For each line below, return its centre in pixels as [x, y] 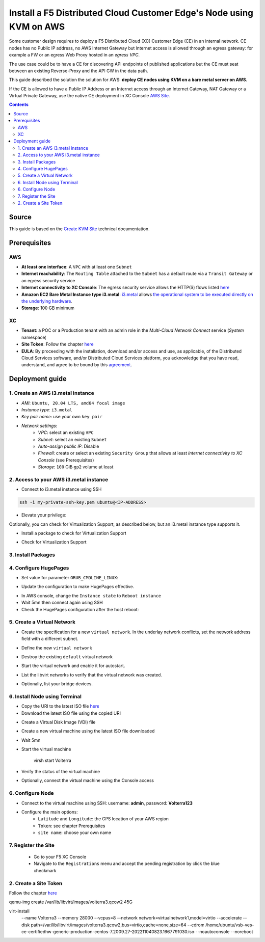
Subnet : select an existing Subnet [73, 439]
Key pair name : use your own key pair [62, 417]
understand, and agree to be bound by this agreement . [77, 365]
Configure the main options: [50, 812]
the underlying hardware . [47, 301]
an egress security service [48, 280]
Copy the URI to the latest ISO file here [60, 706]
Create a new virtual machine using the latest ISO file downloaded [88, 731]
